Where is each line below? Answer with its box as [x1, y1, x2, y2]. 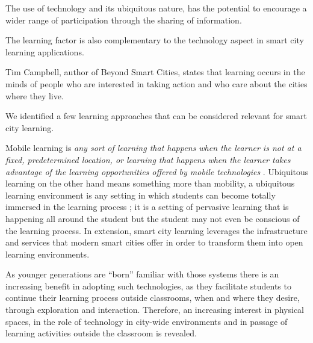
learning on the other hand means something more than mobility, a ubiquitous [5, 177, 295, 190]
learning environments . [5, 247, 90, 260]
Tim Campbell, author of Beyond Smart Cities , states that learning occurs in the [5, 66, 305, 78]
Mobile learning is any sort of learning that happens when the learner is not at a [5, 141, 302, 154]
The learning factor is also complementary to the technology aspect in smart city [5, 34, 304, 46]
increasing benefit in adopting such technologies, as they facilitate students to [5, 279, 291, 292]
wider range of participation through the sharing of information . [5, 13, 242, 26]
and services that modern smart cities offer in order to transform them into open [5, 236, 303, 249]
